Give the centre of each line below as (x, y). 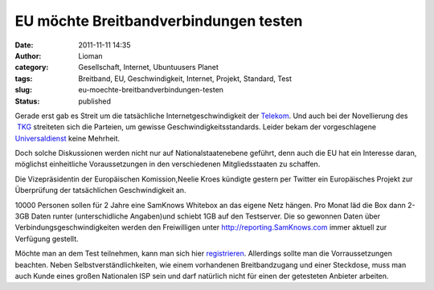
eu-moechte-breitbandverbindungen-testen (151, 90)
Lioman (91, 55)
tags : (24, 78)
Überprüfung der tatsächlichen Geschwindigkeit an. (100, 190)
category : (32, 67)
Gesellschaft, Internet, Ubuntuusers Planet (148, 67)
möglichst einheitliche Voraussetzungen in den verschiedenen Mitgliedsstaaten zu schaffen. (168, 164)
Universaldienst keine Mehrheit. (68, 138)
